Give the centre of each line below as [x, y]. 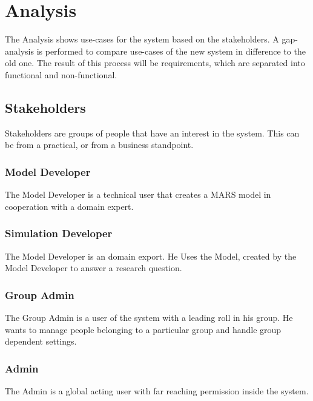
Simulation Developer [59, 233]
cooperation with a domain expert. [69, 206]
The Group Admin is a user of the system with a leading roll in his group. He [149, 317]
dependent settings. [41, 341]
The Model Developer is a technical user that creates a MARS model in [138, 194]
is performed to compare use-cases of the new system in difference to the [171, 51]
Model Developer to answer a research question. [94, 268]
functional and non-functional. [61, 74]
